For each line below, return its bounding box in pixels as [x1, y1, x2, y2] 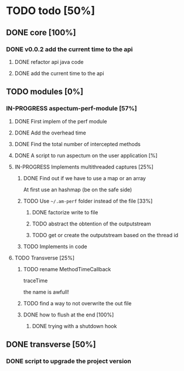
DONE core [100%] [6, 28, 76, 38]
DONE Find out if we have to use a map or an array [23, 174, 146, 181]
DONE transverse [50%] [6, 339, 96, 349]
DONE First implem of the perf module [14, 117, 107, 124]
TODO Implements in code [23, 242, 88, 250]
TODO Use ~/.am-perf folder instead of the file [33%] [23, 197, 153, 204]
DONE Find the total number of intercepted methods [14, 140, 141, 147]
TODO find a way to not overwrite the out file [23, 299, 132, 306]
